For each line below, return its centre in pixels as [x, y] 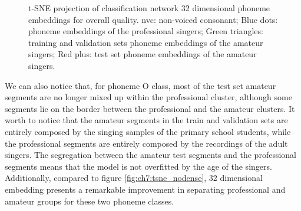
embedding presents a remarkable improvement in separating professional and [145, 189]
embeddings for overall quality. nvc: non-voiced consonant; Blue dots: [153, 19]
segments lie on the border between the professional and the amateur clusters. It [150, 108]
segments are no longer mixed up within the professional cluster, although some [148, 97]
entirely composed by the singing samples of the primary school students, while [148, 131]
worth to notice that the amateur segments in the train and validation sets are [146, 120]
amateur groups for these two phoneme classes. [90, 201]
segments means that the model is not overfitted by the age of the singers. [138, 166]
